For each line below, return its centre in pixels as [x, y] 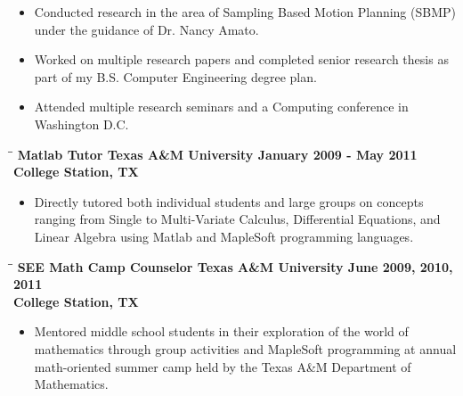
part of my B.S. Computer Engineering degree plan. [175, 76]
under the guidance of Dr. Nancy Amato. [146, 29]
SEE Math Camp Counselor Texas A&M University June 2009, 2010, [235, 266]
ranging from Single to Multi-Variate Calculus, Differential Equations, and [237, 219]
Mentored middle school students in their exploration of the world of [221, 331]
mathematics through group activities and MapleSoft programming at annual [245, 348]
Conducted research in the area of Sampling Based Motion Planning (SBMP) [245, 12]
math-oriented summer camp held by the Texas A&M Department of [223, 366]
